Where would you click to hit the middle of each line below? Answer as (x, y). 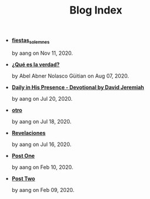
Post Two (23, 178)
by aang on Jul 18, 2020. (41, 121)
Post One (23, 155)
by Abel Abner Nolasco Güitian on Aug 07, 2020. (70, 76)
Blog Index (96, 10)
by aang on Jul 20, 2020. (42, 98)
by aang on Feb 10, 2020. (42, 167)
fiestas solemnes (31, 41)
